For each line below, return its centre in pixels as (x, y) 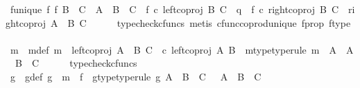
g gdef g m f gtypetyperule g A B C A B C (136, 76)
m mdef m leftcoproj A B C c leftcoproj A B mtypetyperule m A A (182, 49)
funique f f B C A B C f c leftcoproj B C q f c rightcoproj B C (174, 9)
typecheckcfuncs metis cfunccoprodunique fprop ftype (234, 22)
